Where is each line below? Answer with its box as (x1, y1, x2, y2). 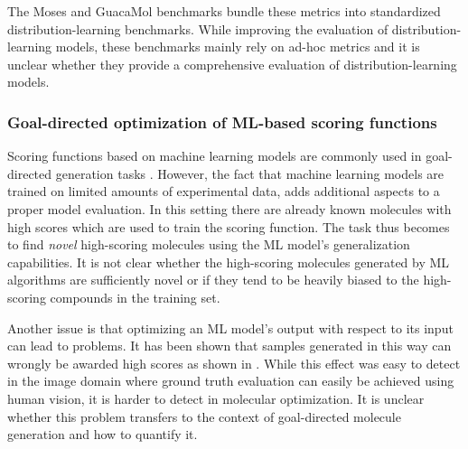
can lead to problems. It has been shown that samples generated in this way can (7, 336, 452, 355)
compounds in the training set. (50, 287, 220, 306)
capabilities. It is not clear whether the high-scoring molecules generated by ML (7, 252, 450, 271)
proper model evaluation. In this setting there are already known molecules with (7, 199, 452, 218)
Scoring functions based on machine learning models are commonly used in (7, 146, 422, 165)
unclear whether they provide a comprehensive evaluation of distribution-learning (7, 54, 457, 73)
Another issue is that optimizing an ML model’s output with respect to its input (7, 318, 454, 337)
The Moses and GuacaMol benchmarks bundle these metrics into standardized (7, 2, 441, 20)
